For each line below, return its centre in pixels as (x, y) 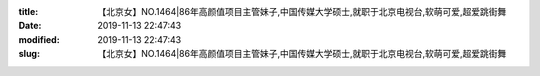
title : (28, 11)
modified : (39, 39)
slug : (29, 54)
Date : (30, 26)
